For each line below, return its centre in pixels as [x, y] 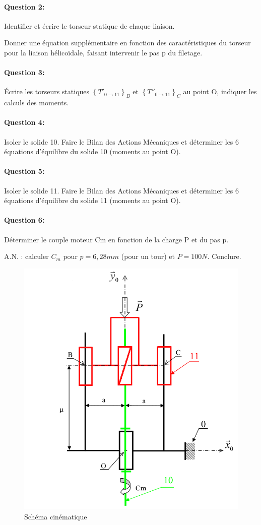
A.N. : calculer [26, 256]
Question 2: [24, 6]
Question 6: [24, 220]
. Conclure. [224, 256]
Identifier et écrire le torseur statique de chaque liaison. [89, 25]
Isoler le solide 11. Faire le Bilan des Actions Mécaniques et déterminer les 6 [122, 190]
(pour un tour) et [148, 256]
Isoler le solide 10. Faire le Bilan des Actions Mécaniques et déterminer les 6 [122, 141]
